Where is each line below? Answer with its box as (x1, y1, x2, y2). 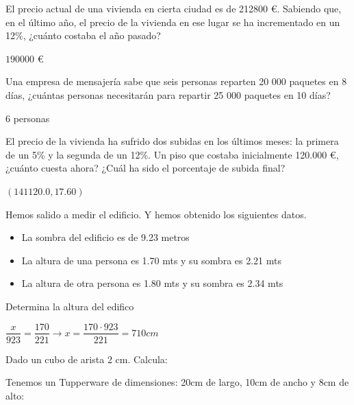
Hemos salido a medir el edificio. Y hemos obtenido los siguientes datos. (5, 207, 307, 221)
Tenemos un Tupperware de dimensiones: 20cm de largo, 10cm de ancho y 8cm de (5, 375, 349, 389)
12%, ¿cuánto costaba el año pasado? (5, 28, 161, 43)
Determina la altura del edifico (5, 299, 134, 313)
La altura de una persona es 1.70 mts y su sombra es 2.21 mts (21, 253, 281, 267)
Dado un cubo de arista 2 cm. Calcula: (5, 351, 168, 366)
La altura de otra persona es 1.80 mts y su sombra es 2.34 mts (21, 276, 283, 290)
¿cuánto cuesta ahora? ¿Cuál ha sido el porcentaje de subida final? (5, 161, 286, 175)
